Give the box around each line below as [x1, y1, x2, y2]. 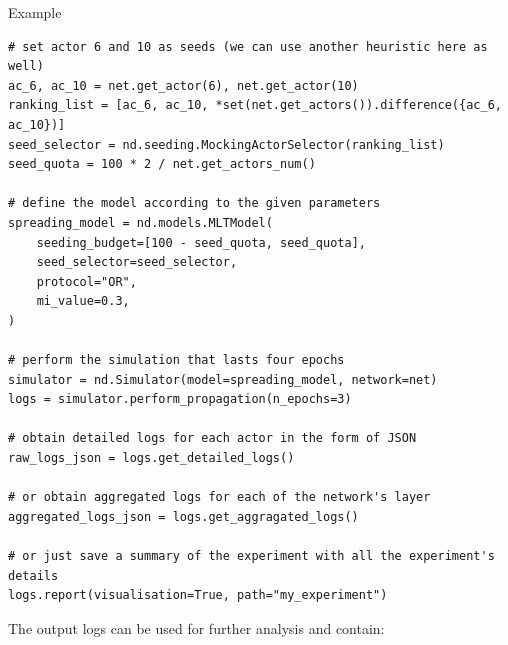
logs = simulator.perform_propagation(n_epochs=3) [8, 392, 352, 407]
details [8, 568, 59, 583]
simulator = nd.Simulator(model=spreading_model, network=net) [8, 372, 438, 387]
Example [8, 2, 62, 22]
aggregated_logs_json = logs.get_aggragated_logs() [8, 509, 359, 524]
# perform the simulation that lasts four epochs [8, 353, 345, 368]
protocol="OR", [36, 274, 137, 289]
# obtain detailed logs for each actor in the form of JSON [8, 431, 417, 446]
